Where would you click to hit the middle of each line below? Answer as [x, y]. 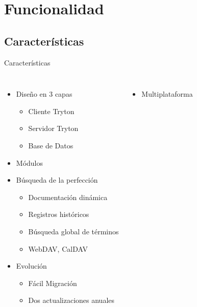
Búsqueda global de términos [73, 231]
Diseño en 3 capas [44, 94]
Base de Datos [51, 145]
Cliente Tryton [51, 111]
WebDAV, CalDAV [58, 248]
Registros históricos [59, 214]
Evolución [31, 266]
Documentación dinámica [68, 197]
